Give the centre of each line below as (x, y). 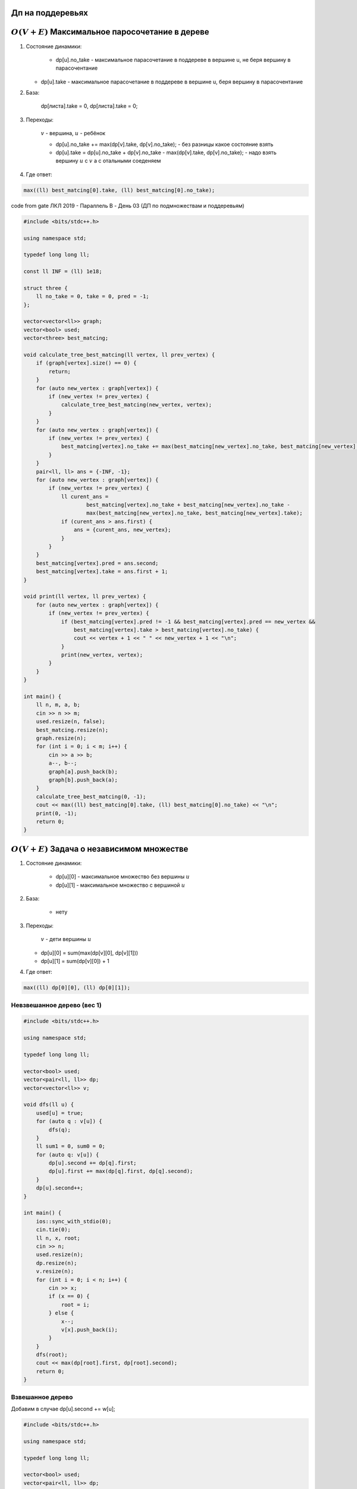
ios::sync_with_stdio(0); (74, 1221)
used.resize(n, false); (71, 722)
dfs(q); (60, 1130)
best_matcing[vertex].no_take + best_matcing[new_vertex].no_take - (189, 505)
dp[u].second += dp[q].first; (93, 1163)
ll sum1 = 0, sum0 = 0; (71, 1146)
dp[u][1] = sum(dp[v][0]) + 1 (75, 961)
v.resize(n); (55, 1271)
